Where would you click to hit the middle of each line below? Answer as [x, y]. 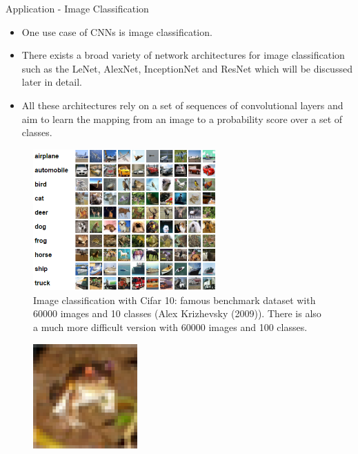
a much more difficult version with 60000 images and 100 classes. [170, 327]
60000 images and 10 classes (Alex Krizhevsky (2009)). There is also [177, 313]
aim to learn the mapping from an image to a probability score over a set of [182, 119]
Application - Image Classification [77, 8]
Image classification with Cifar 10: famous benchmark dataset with [175, 300]
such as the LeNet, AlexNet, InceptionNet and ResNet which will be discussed [187, 68]
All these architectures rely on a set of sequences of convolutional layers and [182, 105]
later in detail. [52, 82]
